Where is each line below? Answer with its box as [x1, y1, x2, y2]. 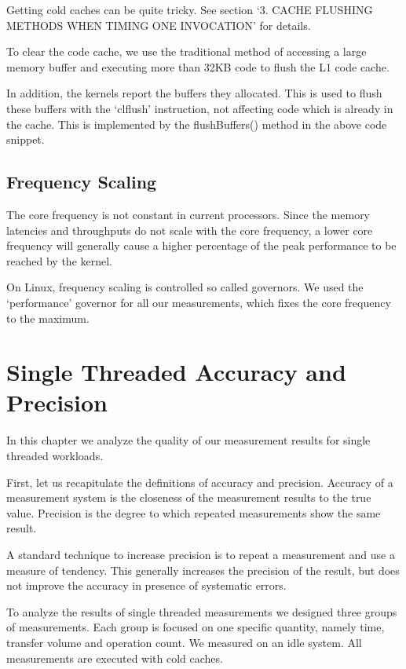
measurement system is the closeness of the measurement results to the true [6, 489, 371, 506]
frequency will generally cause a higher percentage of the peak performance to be [6, 237, 397, 254]
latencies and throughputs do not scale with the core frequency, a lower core [6, 221, 373, 238]
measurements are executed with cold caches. [6, 649, 223, 666]
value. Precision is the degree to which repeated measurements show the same [6, 504, 381, 521]
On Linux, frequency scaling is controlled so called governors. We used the [6, 279, 364, 295]
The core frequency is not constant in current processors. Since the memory [6, 206, 371, 222]
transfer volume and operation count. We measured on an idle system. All [6, 634, 362, 650]
